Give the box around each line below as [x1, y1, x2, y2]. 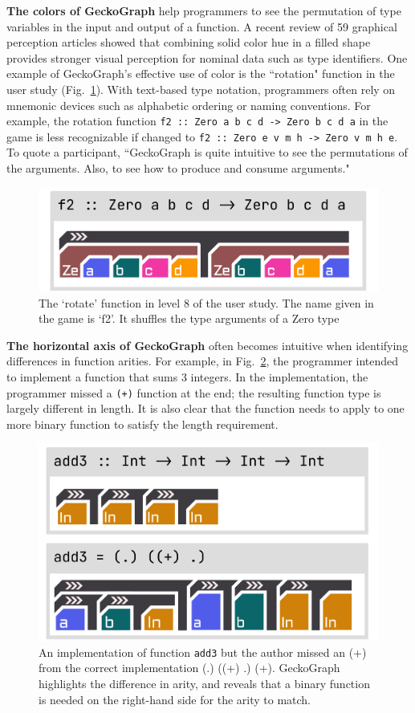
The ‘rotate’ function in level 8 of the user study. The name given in [39, 294, 374, 311]
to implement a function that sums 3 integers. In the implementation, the [6, 368, 368, 385]
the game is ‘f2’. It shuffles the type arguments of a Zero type [39, 310, 340, 327]
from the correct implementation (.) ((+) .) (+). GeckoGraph [39, 659, 340, 676]
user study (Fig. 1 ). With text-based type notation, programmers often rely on [6, 80, 396, 97]
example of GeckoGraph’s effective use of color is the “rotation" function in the [6, 65, 395, 82]
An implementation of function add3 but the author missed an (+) [39, 643, 367, 660]
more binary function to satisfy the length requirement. [6, 415, 279, 432]
